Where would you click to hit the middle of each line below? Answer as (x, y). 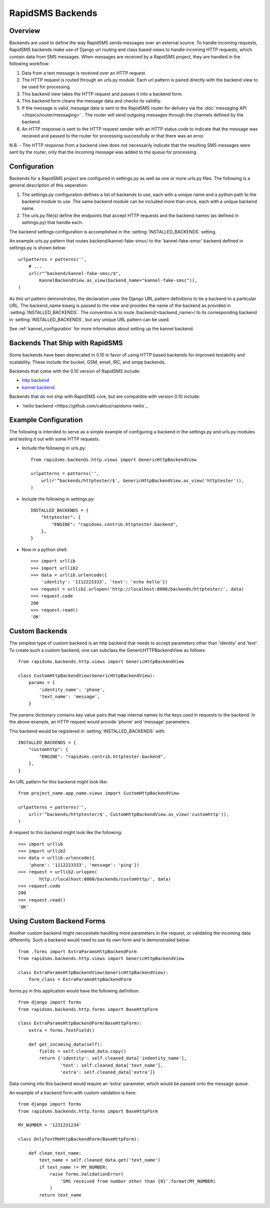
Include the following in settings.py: (58, 499)
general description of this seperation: (48, 185)
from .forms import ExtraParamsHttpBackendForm (77, 951)
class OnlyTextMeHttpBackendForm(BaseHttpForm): (79, 1139)
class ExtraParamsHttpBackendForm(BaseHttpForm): (80, 1023)
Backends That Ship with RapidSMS (66, 343)
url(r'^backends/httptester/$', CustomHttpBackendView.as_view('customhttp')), (129, 814)
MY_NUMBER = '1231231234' (50, 1125)
